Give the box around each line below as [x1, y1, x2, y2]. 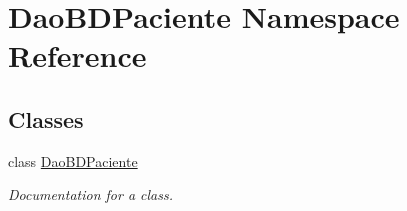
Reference [8, 35, 147, 76]
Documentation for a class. [8, 184, 173, 205]
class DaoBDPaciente [8, 150, 138, 171]
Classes [8, 103, 84, 134]
